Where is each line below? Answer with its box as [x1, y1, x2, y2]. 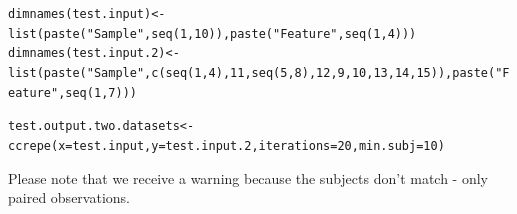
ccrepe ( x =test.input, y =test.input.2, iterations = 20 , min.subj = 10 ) [8, 138, 445, 153]
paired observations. [8, 187, 130, 208]
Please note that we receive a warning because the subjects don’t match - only [8, 167, 489, 188]
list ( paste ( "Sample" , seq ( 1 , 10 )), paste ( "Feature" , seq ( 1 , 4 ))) [8, 26, 417, 41]
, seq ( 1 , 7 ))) [58, 85, 137, 100]
